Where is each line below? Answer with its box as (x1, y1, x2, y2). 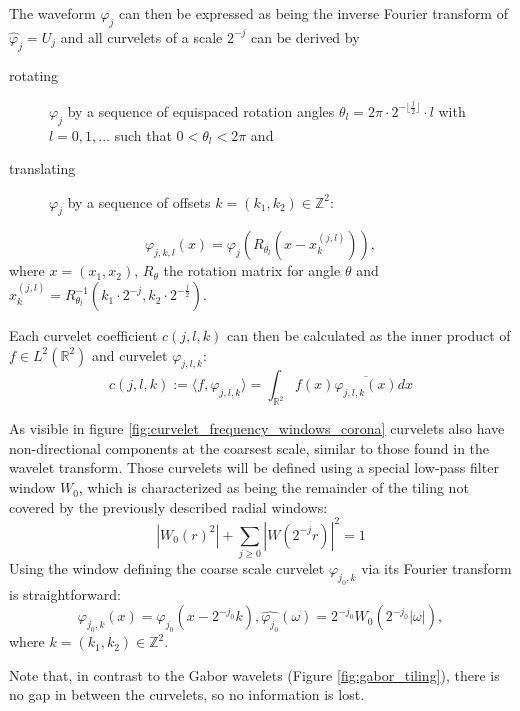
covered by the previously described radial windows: (9, 496, 328, 517)
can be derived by (251, 26, 360, 47)
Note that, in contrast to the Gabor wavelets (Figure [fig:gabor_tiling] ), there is (9, 664, 500, 685)
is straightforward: (9, 583, 121, 604)
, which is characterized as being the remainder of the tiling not (78, 477, 469, 498)
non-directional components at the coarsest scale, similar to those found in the (9, 437, 490, 458)
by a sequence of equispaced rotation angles (67, 100, 335, 121)
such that (114, 124, 172, 145)
